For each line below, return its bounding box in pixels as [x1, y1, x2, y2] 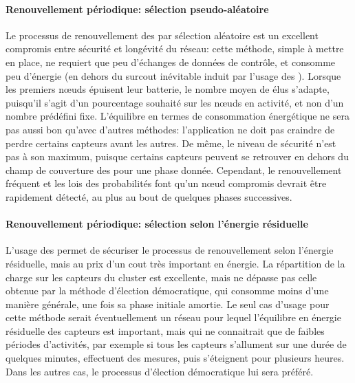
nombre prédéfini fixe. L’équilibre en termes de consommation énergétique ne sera [6, 109, 349, 123]
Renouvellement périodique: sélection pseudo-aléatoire [6, 1, 269, 16]
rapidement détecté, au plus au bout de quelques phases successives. [6, 189, 292, 204]
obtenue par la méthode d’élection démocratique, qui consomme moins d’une [6, 283, 329, 298]
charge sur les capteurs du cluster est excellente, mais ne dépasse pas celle [6, 270, 317, 284]
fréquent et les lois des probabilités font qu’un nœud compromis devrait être [6, 176, 327, 190]
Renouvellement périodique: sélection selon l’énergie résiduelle [6, 217, 308, 231]
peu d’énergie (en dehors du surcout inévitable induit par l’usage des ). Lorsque [6, 68, 341, 83]
